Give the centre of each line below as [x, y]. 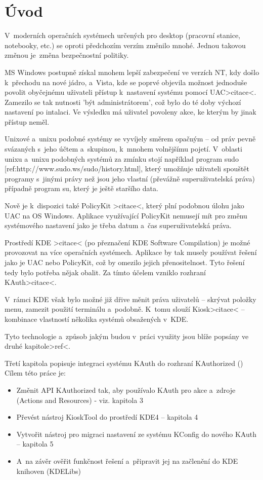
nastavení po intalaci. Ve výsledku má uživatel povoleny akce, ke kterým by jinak [130, 112]
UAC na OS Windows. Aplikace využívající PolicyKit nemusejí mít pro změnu [126, 215]
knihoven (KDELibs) [49, 471]
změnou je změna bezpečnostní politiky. [67, 55]
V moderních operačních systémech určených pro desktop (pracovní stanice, [122, 35]
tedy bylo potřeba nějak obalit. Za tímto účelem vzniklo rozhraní [105, 272]
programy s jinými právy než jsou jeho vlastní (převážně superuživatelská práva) [130, 178]
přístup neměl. [27, 121]
